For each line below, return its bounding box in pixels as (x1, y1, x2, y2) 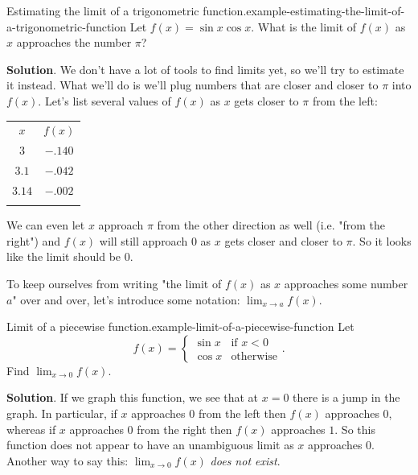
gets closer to (234, 92, 299, 109)
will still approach (99, 232, 188, 249)
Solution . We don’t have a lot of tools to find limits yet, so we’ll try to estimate (6, 60, 404, 77)
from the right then (137, 420, 232, 437)
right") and (6, 232, 61, 249)
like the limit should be (6, 248, 121, 265)
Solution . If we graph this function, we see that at (6, 389, 259, 406)
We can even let (6, 217, 85, 233)
